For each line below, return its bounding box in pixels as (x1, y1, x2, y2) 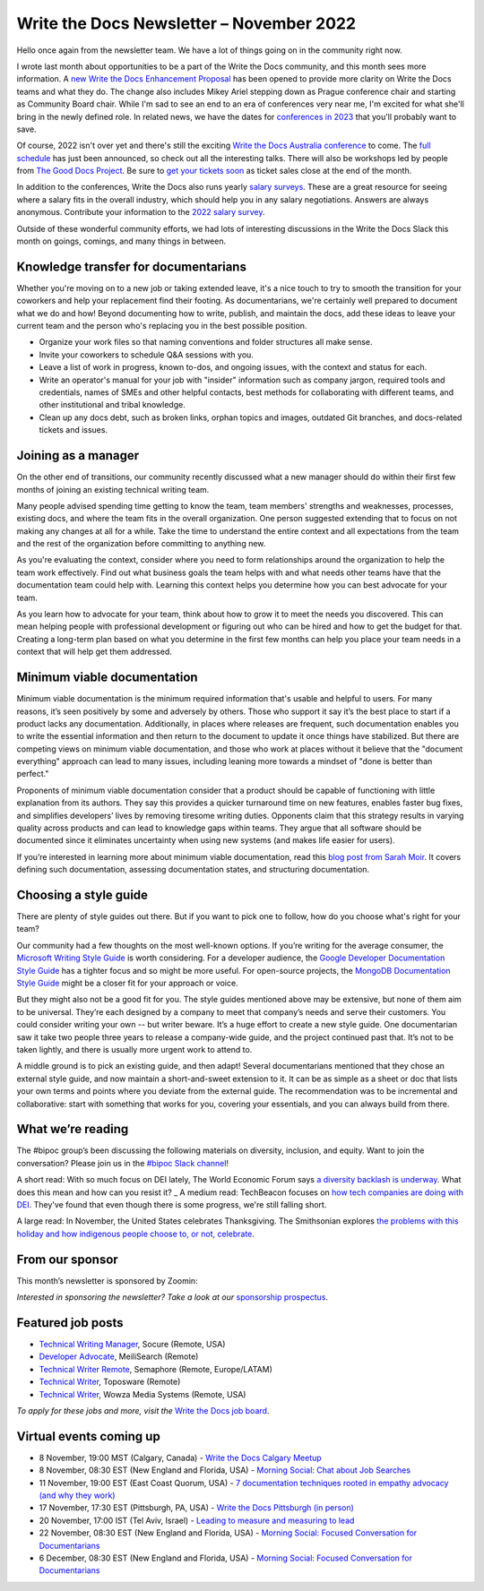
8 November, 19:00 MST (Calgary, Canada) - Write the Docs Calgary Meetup (39, 1452, 322, 1463)
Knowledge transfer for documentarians (16, 259, 246, 274)
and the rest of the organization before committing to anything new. (16, 538, 266, 549)
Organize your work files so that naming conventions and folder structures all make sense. (39, 337, 373, 348)
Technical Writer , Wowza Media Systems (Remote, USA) (39, 1389, 246, 1399)
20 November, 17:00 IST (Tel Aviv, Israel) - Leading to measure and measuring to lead (39, 1515, 355, 1526)
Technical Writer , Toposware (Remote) (39, 1376, 181, 1388)
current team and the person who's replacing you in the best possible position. (16, 321, 307, 331)
